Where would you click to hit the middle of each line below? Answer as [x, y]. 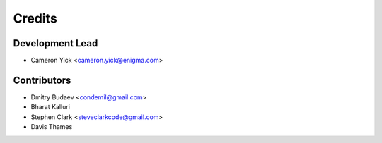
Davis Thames [52, 127]
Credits [35, 18]
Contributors [42, 80]
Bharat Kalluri [51, 107]
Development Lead [56, 43]
